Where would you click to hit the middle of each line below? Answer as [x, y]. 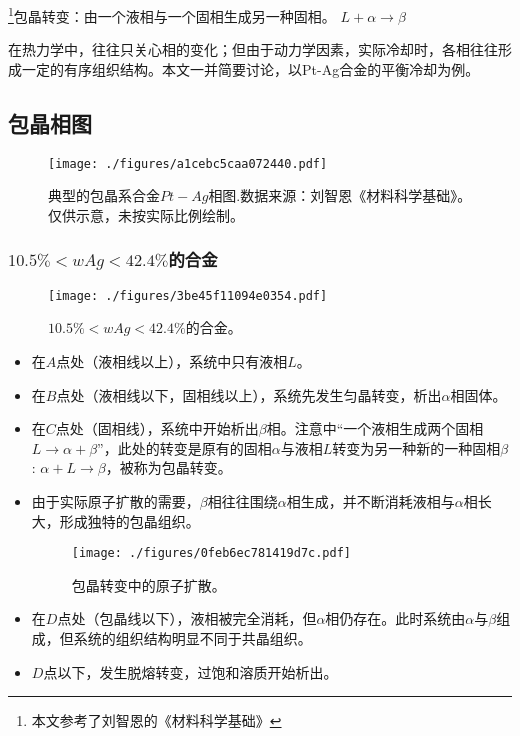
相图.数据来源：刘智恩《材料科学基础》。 [340, 195]
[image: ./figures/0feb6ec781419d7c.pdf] [211, 553]
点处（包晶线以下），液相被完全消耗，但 [187, 618]
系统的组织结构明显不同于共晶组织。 [192, 637]
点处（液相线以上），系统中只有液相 [172, 360]
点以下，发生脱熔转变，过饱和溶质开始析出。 [190, 671]
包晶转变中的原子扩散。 [148, 584]
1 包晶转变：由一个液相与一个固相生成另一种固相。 [172, 14]
